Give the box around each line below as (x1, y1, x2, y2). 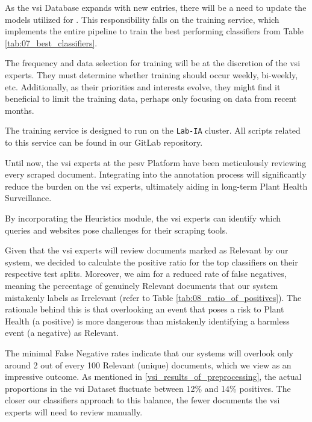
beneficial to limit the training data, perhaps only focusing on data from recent (5, 92, 297, 105)
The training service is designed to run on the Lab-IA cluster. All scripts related (5, 124, 301, 137)
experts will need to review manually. (5, 405, 143, 418)
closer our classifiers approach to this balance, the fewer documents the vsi (5, 394, 280, 406)
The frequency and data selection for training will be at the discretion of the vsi (5, 57, 301, 69)
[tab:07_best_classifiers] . (5, 36, 98, 49)
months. (5, 104, 34, 116)
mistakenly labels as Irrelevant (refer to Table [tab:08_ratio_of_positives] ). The (5, 291, 302, 303)
